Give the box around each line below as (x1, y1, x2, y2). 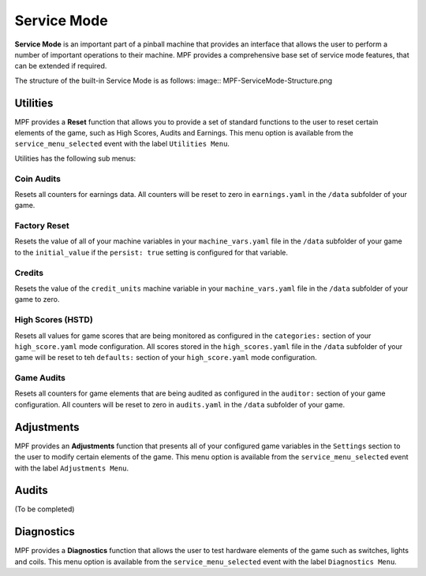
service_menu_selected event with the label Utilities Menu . (14, 139, 230, 149)
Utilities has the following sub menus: (14, 154, 136, 163)
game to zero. (14, 295, 60, 304)
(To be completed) (14, 504, 75, 514)
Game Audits (14, 373, 66, 384)
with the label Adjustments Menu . (14, 463, 129, 473)
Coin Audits (14, 173, 61, 184)
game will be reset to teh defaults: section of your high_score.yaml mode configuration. (14, 353, 317, 362)
